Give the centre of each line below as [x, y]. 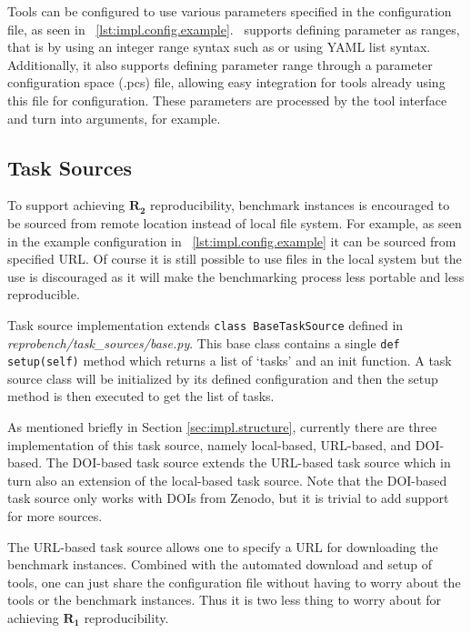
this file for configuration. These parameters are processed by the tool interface [227, 100]
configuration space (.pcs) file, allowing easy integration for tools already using [226, 82]
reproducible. [44, 294]
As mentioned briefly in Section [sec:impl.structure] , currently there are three [222, 427]
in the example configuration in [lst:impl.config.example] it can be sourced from [232, 241]
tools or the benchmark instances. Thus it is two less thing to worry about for [225, 600]
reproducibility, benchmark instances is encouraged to [300, 205]
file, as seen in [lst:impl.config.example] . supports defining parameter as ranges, [234, 29]
